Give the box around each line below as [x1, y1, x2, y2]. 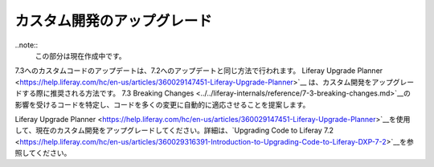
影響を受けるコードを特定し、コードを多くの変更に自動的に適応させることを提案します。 [14, 100, 310, 109]
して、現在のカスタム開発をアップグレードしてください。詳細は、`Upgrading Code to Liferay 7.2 [14, 125, 334, 136]
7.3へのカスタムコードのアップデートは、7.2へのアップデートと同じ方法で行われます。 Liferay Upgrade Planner [14, 66, 383, 75]
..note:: [14, 40, 39, 50]
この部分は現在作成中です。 [35, 51, 126, 60]
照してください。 [14, 149, 72, 158]
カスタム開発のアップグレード [14, 12, 213, 30]
